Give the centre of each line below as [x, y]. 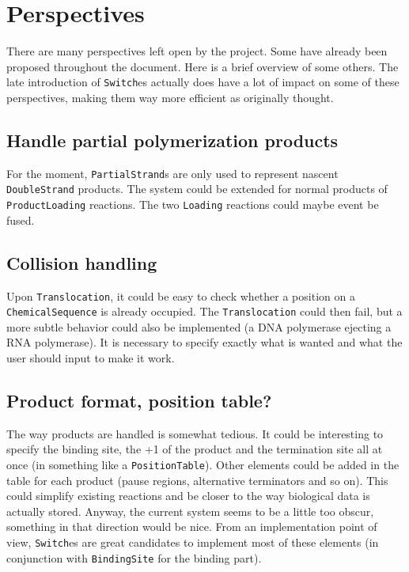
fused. [21, 220]
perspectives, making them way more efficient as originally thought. [170, 97]
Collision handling [82, 262]
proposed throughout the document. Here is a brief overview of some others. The [203, 66]
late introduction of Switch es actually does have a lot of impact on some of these [203, 82]
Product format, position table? [139, 401]
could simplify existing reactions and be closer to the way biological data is [188, 496]
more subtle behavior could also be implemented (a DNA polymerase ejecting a [199, 326]
